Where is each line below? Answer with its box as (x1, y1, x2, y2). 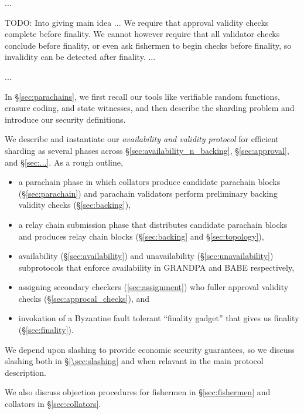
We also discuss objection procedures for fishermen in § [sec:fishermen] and (5, 386, 271, 398)
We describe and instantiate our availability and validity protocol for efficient (5, 133, 279, 145)
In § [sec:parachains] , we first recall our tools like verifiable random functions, (5, 90, 280, 102)
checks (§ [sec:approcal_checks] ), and (18, 292, 150, 304)
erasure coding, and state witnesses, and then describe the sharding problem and (5, 102, 295, 114)
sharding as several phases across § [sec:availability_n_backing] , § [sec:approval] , (5, 144, 289, 156)
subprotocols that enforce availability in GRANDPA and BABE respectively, (18, 261, 295, 273)
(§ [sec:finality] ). (18, 324, 74, 336)
